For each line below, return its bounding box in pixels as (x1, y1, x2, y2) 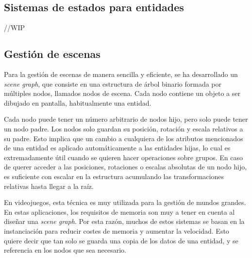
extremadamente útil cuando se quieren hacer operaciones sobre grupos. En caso (4, 152, 243, 162)
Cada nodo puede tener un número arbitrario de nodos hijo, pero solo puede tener (4, 114, 248, 124)
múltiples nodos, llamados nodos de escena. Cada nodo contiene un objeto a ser (4, 88, 240, 98)
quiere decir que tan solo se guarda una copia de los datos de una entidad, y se (4, 235, 238, 245)
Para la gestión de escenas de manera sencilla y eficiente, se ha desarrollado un (4, 69, 238, 79)
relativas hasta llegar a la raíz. (4, 181, 94, 191)
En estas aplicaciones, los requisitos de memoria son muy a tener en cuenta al (4, 206, 235, 217)
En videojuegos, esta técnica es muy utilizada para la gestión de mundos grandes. (4, 197, 246, 207)
